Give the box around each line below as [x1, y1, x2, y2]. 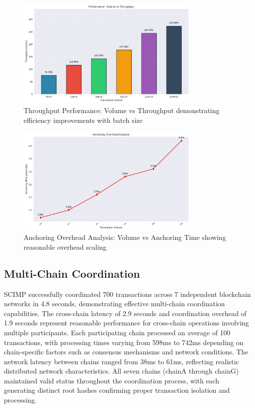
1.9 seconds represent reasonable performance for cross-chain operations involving [4, 318, 249, 328]
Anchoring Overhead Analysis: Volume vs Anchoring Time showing [24, 232, 226, 242]
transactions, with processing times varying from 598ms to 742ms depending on [4, 337, 244, 347]
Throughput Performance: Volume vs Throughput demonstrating [24, 105, 220, 115]
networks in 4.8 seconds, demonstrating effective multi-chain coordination [4, 298, 225, 309]
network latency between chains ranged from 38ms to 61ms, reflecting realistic [4, 356, 239, 366]
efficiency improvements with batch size [24, 115, 143, 125]
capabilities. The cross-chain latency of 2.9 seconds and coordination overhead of [4, 308, 247, 318]
